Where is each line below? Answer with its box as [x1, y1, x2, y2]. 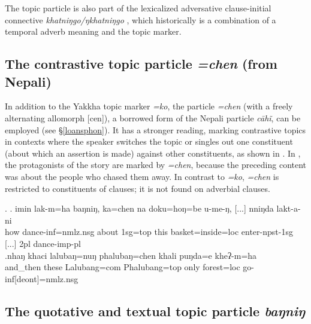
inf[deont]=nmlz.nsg [5, 272, 78, 285]
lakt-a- [276, 202, 301, 215]
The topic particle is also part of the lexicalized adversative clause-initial [5, 2, 271, 14]
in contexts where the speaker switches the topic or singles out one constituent [5, 135, 293, 148]
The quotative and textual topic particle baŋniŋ [5, 301, 306, 320]
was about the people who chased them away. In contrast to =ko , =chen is [5, 170, 279, 182]
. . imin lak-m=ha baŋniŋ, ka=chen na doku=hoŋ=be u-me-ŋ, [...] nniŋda [5, 202, 274, 215]
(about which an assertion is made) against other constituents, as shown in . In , [5, 146, 301, 159]
